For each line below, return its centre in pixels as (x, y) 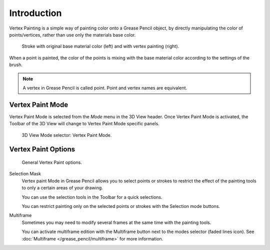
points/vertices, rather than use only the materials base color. (72, 35)
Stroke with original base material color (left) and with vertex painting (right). (100, 46)
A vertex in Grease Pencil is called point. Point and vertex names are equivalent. (105, 88)
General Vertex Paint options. (52, 162)
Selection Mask (25, 174)
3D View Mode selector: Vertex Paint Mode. (67, 135)
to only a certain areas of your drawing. (62, 188)
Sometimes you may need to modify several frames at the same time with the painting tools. (116, 222)
